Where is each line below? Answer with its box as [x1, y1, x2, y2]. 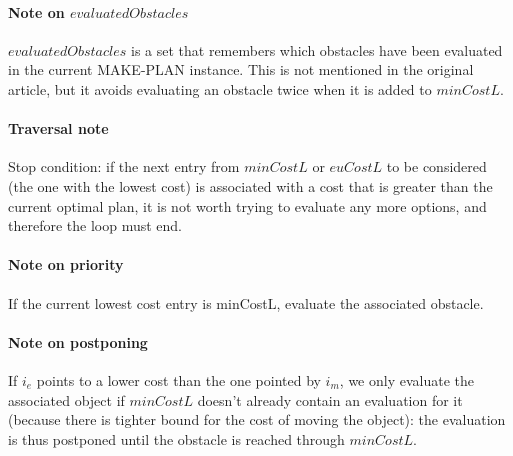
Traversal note [8, 118, 109, 139]
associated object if [8, 389, 125, 410]
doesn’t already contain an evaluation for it [197, 389, 463, 410]
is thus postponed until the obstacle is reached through [8, 428, 345, 449]
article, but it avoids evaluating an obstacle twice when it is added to [8, 78, 432, 99]
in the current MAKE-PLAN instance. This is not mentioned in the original [8, 59, 474, 80]
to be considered [386, 156, 487, 177]
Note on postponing [8, 331, 148, 352]
